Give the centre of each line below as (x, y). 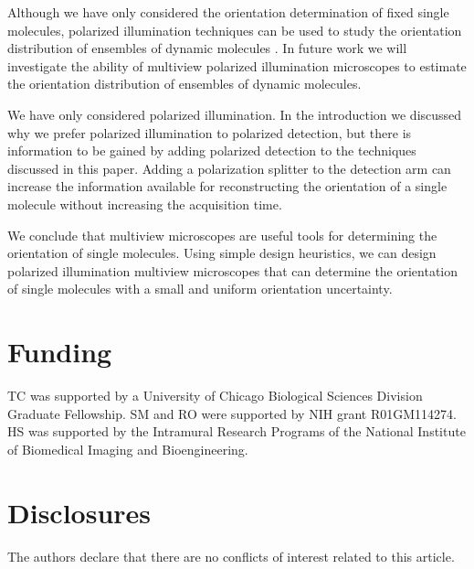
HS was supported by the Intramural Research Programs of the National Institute (237, 431)
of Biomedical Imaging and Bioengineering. (128, 449)
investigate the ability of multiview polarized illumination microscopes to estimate (237, 65)
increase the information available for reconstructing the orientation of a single (227, 186)
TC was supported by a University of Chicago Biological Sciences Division (215, 396)
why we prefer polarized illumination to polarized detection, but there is (210, 132)
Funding (60, 352)
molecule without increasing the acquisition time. (145, 204)
